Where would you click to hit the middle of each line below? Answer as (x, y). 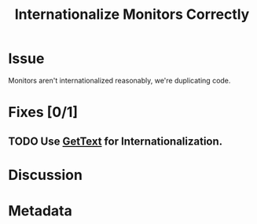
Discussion (45, 175)
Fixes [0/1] (43, 112)
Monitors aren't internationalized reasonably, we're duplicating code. (119, 80)
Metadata (40, 211)
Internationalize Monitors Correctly (132, 15)
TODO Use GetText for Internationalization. (116, 141)
